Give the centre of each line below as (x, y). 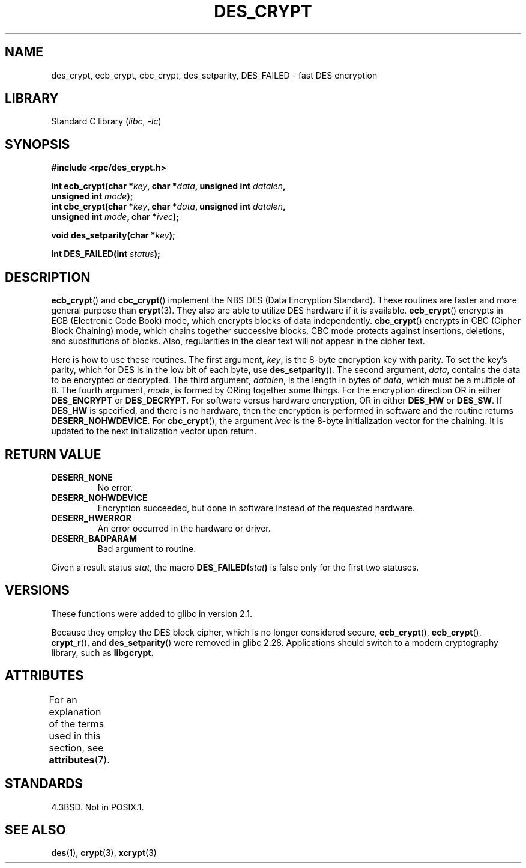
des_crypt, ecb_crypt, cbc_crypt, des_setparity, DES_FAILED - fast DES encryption (214, 75)
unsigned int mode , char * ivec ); (115, 217)
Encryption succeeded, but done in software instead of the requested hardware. (256, 508)
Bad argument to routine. (147, 548)
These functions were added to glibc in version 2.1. (152, 613)
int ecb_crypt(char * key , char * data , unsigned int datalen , (168, 186)
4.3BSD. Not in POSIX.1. (98, 807)
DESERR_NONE (82, 477)
